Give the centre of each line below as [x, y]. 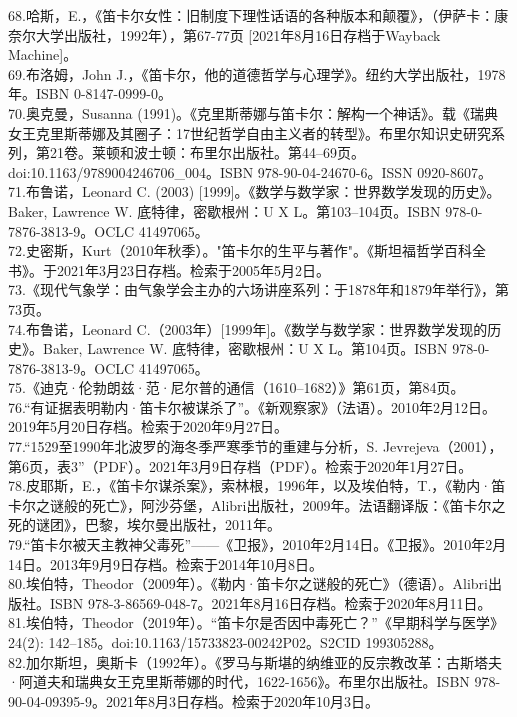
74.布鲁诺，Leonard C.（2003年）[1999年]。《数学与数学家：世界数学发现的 [248, 328]
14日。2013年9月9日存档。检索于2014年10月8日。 [165, 563]
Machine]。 [43, 54]
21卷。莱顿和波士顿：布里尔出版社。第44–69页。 [207, 152]
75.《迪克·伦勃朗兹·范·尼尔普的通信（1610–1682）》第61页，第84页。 [236, 387]
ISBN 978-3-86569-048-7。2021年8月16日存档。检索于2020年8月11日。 [270, 602]
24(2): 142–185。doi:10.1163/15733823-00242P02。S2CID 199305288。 [225, 642]
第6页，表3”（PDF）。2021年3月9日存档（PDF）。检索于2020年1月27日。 [240, 465]
